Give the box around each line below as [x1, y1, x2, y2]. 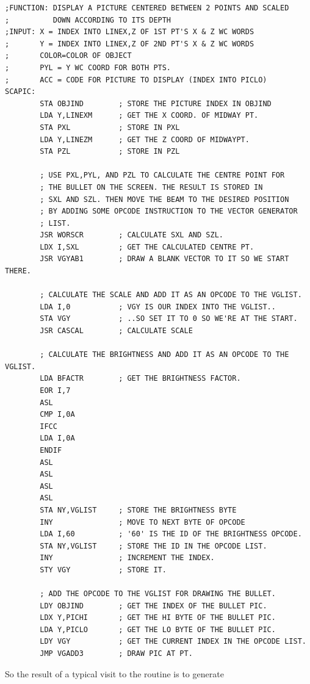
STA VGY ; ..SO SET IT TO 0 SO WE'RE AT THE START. [40, 314, 298, 323]
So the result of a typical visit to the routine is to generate [5, 667, 224, 680]
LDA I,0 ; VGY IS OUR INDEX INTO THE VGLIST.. [40, 302, 276, 311]
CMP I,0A [40, 410, 75, 419]
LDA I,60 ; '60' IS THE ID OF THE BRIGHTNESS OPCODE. [40, 530, 302, 539]
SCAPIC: [5, 87, 36, 96]
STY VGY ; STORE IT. [40, 565, 167, 574]
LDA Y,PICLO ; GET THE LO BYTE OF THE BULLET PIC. [40, 625, 276, 634]
